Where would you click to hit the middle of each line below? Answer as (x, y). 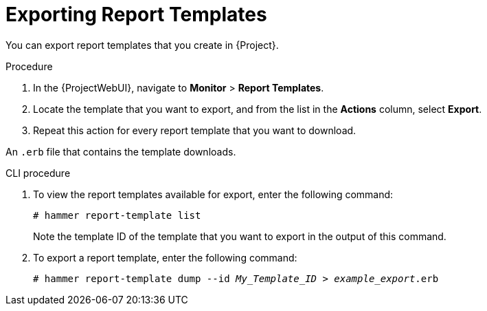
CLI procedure (38, 173)
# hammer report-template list (117, 215)
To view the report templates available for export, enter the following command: (213, 194)
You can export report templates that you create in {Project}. (142, 45)
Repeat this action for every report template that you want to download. (195, 130)
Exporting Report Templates (136, 14)
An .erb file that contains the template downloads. (121, 151)
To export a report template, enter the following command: (165, 257)
